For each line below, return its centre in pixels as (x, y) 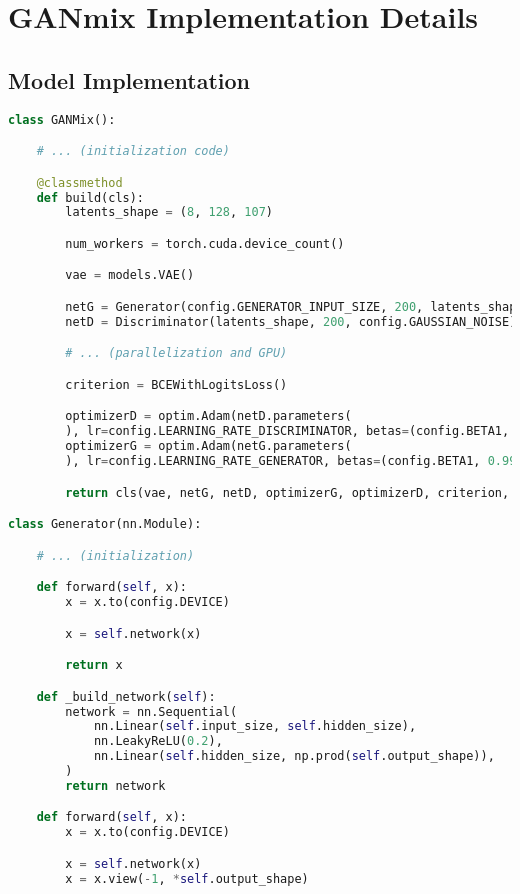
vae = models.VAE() (130, 275)
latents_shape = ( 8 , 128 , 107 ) (169, 212)
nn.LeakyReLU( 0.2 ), (158, 741)
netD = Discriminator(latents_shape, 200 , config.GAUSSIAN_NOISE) (291, 321)
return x (94, 665)
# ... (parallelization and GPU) (176, 353)
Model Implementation (129, 79)
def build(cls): (90, 197)
